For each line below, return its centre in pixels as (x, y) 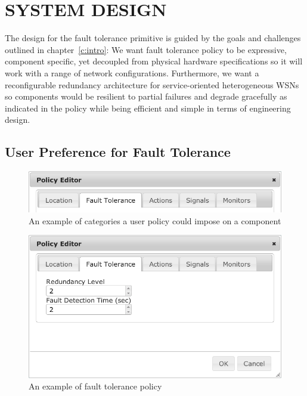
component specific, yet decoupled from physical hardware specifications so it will (154, 61)
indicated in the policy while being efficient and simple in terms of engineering (148, 108)
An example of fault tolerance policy (95, 386)
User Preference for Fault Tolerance (118, 152)
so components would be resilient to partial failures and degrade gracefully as (146, 96)
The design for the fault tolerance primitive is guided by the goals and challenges (153, 38)
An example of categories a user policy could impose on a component (155, 220)
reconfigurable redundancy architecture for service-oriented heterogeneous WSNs (152, 84)
